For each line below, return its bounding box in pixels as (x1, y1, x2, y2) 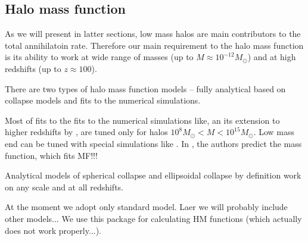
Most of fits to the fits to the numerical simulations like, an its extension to (5, 114, 280, 126)
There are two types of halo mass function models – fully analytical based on (5, 82, 286, 95)
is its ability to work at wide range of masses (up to (5, 51, 194, 63)
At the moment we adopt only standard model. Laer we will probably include (5, 201, 288, 213)
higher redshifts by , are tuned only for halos (5, 126, 168, 138)
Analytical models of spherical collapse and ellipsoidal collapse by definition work (5, 169, 301, 181)
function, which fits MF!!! (5, 149, 98, 161)
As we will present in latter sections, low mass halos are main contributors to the (5, 27, 301, 40)
